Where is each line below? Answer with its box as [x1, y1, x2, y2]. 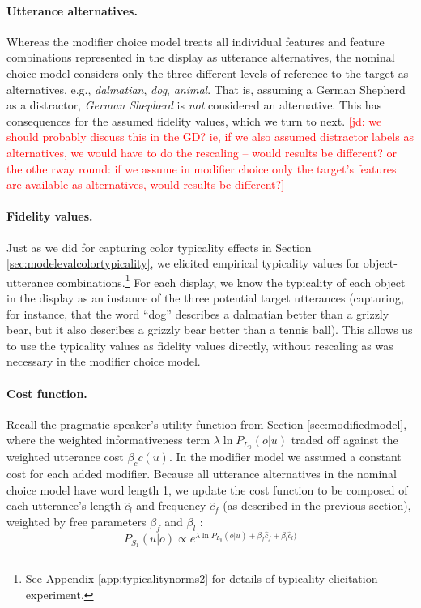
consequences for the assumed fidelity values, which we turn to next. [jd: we [6, 112, 382, 129]
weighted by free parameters [6, 512, 147, 529]
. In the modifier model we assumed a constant [168, 448, 402, 465]
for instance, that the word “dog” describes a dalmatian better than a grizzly [6, 305, 389, 322]
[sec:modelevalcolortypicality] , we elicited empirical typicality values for [6, 255, 360, 272]
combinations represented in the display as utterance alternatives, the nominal [6, 49, 395, 66]
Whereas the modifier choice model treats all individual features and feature [6, 32, 385, 49]
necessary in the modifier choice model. [6, 353, 201, 370]
